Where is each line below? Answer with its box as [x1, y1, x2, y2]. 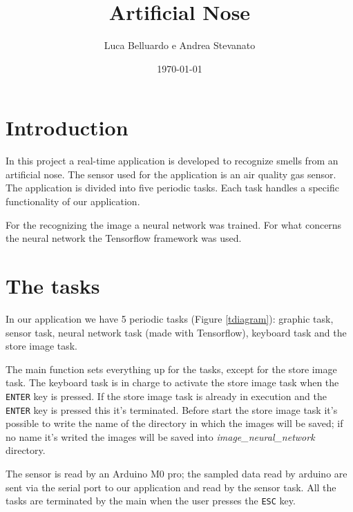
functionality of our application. [6, 194, 140, 209]
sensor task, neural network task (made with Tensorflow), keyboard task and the [6, 325, 347, 339]
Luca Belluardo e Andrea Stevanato [104, 38, 256, 53]
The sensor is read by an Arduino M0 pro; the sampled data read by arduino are [6, 466, 347, 480]
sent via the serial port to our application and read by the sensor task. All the [6, 480, 336, 494]
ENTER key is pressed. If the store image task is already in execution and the [6, 388, 327, 403]
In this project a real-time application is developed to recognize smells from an [6, 153, 338, 168]
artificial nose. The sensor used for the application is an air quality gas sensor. [6, 167, 336, 181]
